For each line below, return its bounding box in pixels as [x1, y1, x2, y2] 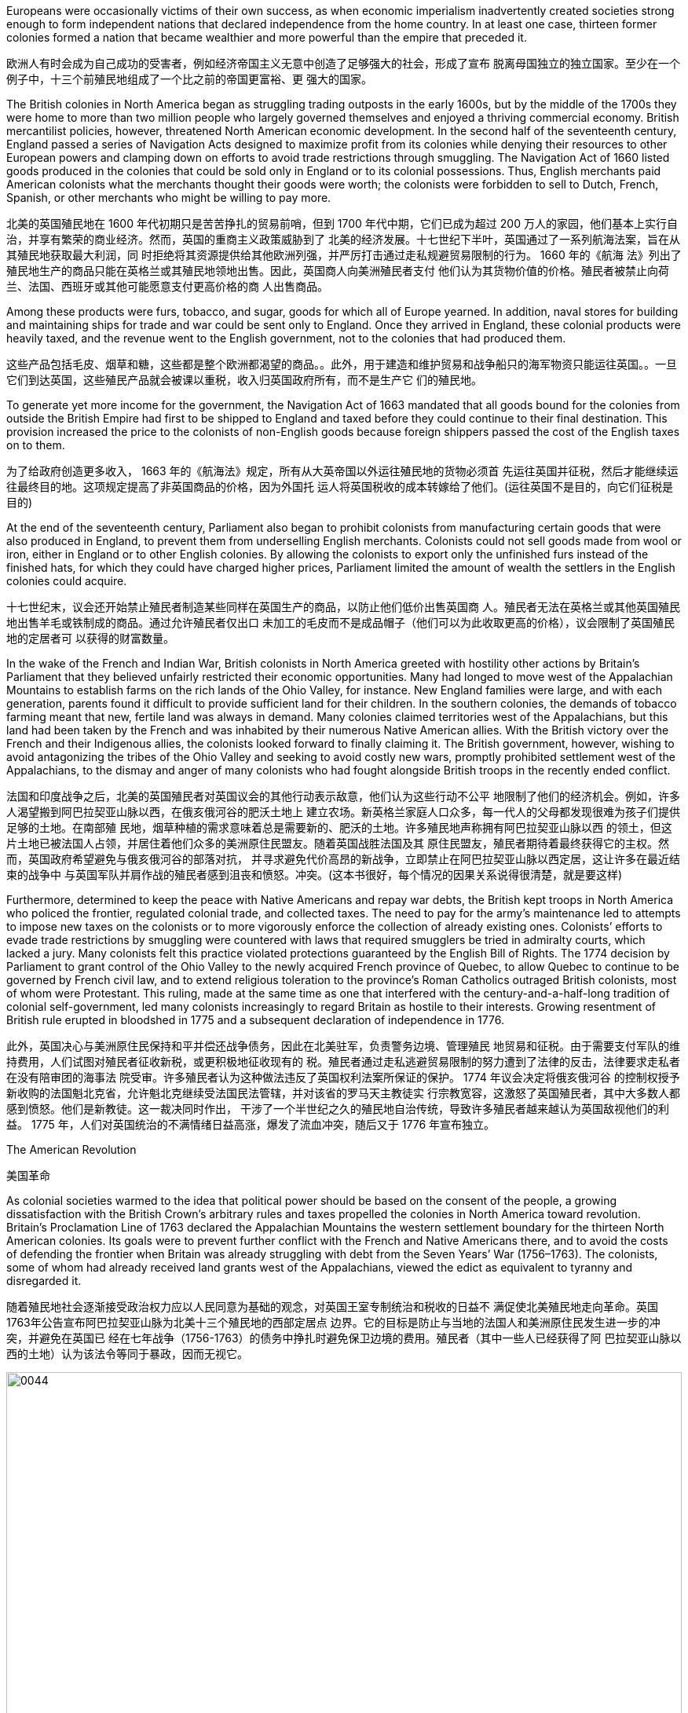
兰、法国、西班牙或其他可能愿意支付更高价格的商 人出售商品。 [6, 280, 328, 293]
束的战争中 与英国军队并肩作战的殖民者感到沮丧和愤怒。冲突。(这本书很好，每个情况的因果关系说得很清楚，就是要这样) [6, 868, 623, 881]
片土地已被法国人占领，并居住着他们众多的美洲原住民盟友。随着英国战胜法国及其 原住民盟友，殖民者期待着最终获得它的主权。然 [6, 836, 669, 850]
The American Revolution [6, 1143, 137, 1156]
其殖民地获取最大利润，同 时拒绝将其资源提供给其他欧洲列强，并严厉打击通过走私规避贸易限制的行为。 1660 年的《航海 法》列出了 [6, 248, 682, 262]
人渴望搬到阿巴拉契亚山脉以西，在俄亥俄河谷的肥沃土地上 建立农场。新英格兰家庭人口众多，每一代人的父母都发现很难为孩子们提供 [6, 805, 680, 818]
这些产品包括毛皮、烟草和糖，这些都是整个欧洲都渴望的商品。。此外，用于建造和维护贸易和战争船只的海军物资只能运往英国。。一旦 [6, 357, 677, 371]
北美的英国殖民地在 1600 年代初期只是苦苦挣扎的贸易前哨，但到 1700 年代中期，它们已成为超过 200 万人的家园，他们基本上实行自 [6, 217, 678, 230]
